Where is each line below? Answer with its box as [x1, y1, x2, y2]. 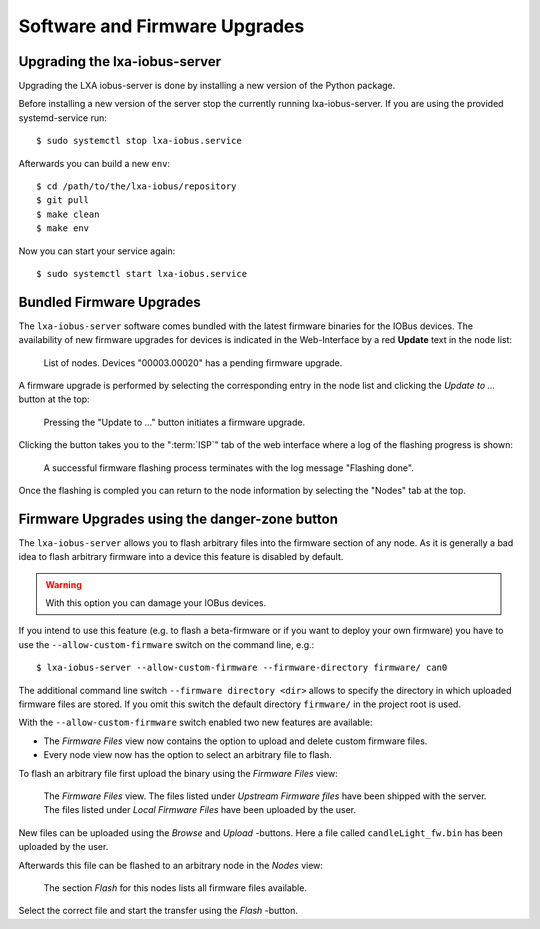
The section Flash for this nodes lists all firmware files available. [43, 881, 307, 894]
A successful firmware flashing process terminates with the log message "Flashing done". [43, 461, 414, 474]
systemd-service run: [18, 111, 107, 124]
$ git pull [36, 195, 90, 206]
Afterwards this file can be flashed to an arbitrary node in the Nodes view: [18, 859, 324, 871]
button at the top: [18, 393, 90, 405]
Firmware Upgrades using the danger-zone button [18, 510, 339, 527]
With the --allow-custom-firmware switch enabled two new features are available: [18, 716, 373, 729]
